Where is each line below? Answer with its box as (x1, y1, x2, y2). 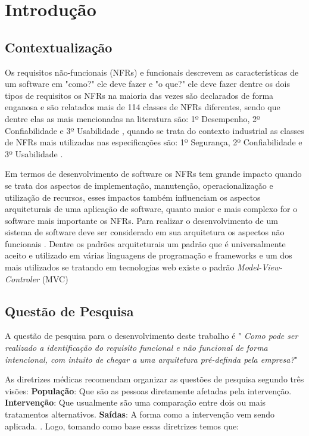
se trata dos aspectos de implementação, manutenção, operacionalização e (5, 179, 273, 191)
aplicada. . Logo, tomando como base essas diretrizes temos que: (5, 419, 239, 432)
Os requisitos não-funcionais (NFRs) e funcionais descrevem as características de (5, 66, 299, 78)
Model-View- (237, 261, 283, 273)
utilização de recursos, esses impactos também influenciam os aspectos (5, 191, 261, 203)
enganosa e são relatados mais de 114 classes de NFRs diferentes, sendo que (5, 101, 280, 113)
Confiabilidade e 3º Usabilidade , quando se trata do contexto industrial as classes (5, 124, 304, 136)
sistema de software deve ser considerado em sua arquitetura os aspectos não (5, 226, 285, 238)
